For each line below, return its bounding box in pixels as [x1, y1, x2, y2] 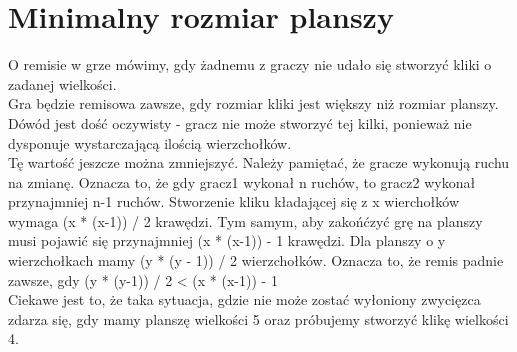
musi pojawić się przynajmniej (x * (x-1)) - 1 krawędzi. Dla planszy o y [8, 230, 446, 251]
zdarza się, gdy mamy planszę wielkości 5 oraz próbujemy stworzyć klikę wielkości [8, 308, 509, 329]
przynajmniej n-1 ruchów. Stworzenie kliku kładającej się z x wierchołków [8, 191, 460, 212]
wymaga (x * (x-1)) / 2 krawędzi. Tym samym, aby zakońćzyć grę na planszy [8, 210, 483, 231]
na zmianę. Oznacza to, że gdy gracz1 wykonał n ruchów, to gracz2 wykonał [8, 171, 476, 192]
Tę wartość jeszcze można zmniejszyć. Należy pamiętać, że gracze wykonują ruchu [8, 152, 510, 173]
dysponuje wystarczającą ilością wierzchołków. [8, 132, 292, 153]
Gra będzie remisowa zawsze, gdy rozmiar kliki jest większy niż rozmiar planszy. [8, 93, 499, 114]
